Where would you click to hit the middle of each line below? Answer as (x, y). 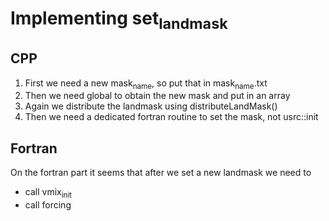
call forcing (48, 205)
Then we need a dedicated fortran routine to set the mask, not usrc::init (171, 117)
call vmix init (48, 193)
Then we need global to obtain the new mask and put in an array (157, 96)
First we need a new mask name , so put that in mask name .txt (146, 84)
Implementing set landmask (119, 20)
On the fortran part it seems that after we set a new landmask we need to (161, 173)
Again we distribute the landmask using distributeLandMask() (151, 106)
